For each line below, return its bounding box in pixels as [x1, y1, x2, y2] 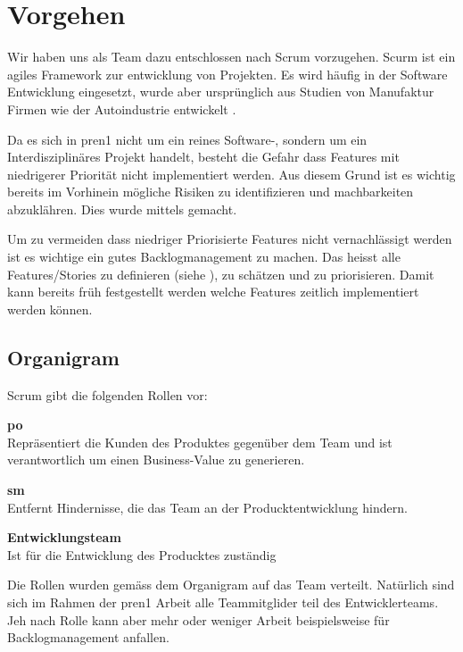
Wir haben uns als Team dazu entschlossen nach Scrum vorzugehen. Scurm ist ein [7, 47, 456, 66]
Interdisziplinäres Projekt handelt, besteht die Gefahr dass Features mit [7, 147, 400, 166]
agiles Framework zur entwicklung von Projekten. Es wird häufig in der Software [7, 64, 448, 83]
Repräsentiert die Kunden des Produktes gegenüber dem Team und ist [7, 432, 393, 451]
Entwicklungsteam [7, 528, 121, 547]
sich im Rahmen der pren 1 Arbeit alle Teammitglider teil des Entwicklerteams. [7, 592, 439, 611]
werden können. [7, 299, 93, 318]
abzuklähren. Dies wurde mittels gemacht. [7, 199, 237, 218]
